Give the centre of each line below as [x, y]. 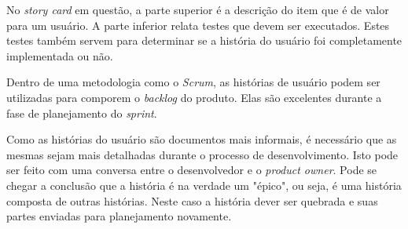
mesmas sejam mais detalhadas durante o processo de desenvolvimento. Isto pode [202, 154]
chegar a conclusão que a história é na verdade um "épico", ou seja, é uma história [204, 185]
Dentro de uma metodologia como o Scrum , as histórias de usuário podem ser [193, 82]
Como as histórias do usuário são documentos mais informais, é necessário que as [202, 139]
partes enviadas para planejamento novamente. [119, 216]
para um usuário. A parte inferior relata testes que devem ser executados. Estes [198, 25]
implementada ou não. [60, 55]
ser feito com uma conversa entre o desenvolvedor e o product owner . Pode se [192, 170]
